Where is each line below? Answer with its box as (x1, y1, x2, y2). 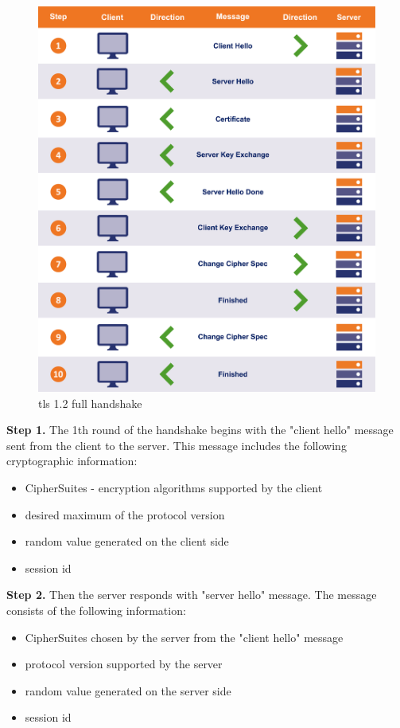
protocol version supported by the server (25, 656, 223, 672)
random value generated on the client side (25, 533, 229, 550)
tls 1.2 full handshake (38, 394, 142, 411)
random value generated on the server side (25, 682, 231, 699)
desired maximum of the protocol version (25, 506, 225, 523)
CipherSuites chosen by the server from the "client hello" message (25, 628, 344, 645)
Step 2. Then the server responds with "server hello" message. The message (6, 586, 377, 603)
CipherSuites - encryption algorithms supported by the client (25, 479, 323, 495)
